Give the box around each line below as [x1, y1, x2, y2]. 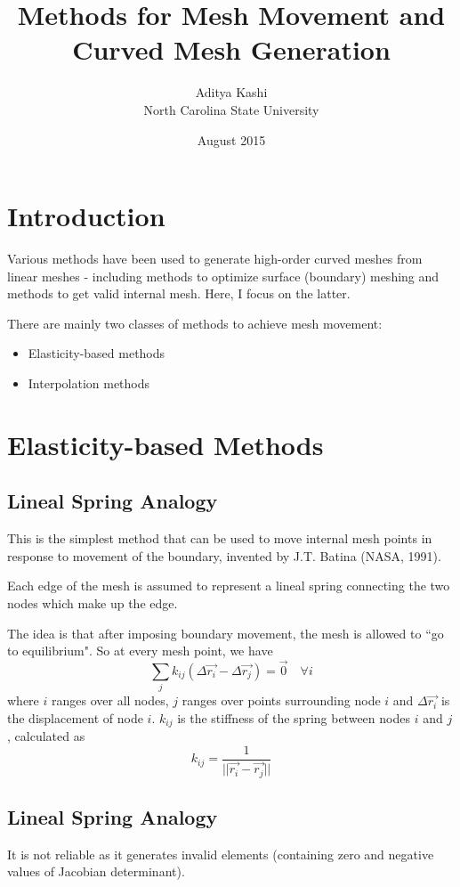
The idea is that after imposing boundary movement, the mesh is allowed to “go [7, 623, 444, 642]
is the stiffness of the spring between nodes [177, 708, 410, 727]
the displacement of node [7, 708, 143, 727]
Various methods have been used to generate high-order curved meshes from [7, 249, 423, 268]
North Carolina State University [143, 100, 319, 118]
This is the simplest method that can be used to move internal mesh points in [7, 529, 432, 548]
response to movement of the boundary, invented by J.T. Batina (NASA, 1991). [7, 546, 441, 565]
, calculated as [7, 727, 85, 745]
